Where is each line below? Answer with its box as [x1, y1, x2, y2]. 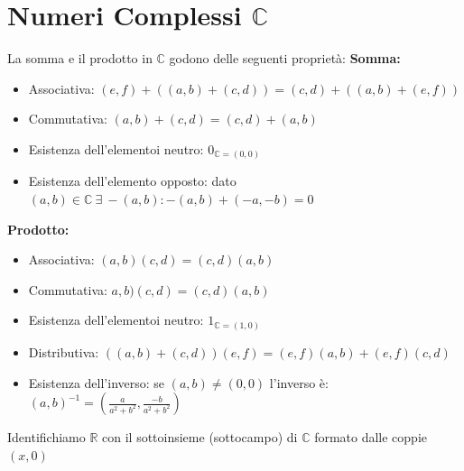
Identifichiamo [7, 428, 86, 447]
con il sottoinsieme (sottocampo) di [102, 428, 298, 447]
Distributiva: [28, 342, 99, 361]
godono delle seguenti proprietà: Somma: [169, 49, 401, 68]
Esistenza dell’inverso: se [28, 373, 165, 392]
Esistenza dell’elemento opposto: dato [28, 171, 237, 190]
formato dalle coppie [314, 428, 428, 447]
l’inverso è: [269, 373, 329, 392]
